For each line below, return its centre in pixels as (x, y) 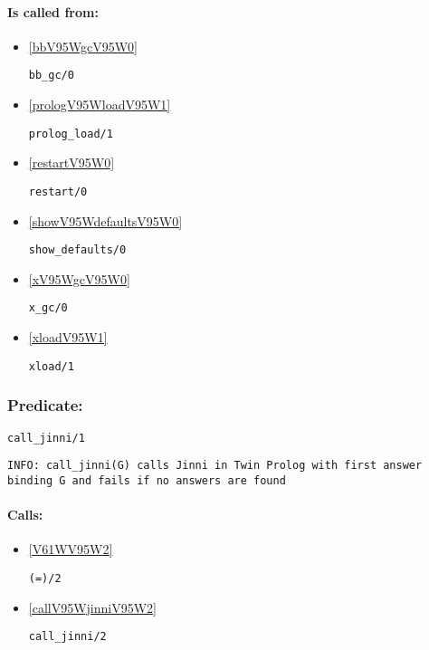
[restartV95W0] (71, 162)
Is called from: (53, 11)
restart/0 (58, 191)
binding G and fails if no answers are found (147, 480)
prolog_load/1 (71, 134)
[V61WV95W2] (71, 549)
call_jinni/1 (46, 438)
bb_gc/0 (51, 76)
